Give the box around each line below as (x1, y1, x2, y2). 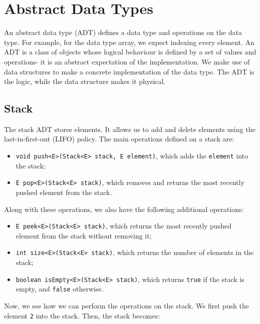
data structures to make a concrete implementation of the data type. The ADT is (4, 66, 254, 76)
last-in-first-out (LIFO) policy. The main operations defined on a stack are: (4, 133, 234, 144)
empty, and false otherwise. (16, 283, 104, 294)
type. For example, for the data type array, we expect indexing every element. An (4, 36, 254, 47)
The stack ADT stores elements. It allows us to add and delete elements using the (4, 123, 255, 134)
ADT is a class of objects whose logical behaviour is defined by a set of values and (4, 46, 256, 57)
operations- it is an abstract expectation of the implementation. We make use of (4, 56, 250, 66)
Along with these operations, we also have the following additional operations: (4, 203, 244, 214)
